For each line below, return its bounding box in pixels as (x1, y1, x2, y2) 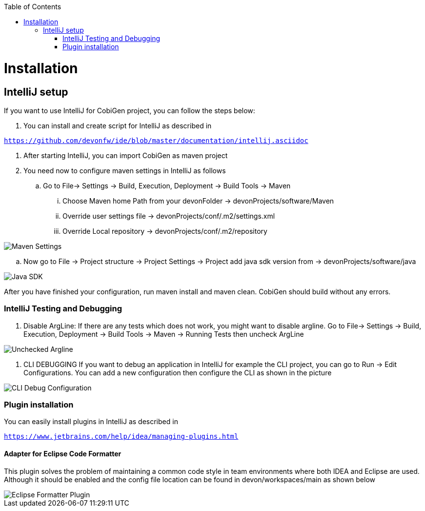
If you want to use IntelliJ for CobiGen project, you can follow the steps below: (4, 106, 255, 115)
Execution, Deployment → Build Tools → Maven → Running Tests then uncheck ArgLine (23, 329, 304, 338)
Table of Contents (4, 2, 61, 11)
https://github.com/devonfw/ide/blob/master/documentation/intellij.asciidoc (4, 136, 308, 144)
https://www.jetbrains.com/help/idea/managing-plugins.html (4, 432, 239, 441)
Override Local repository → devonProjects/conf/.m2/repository (62, 226, 267, 235)
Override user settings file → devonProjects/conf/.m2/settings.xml (62, 211, 275, 220)
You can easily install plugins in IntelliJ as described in (4, 417, 178, 426)
